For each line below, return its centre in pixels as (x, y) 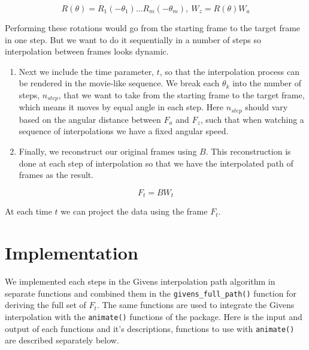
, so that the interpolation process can (230, 71)
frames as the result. (56, 175)
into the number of (267, 83)
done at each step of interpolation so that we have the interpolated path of (156, 163)
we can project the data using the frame (134, 211)
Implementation (72, 253)
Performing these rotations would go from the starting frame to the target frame (153, 28)
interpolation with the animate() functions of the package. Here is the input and (154, 316)
